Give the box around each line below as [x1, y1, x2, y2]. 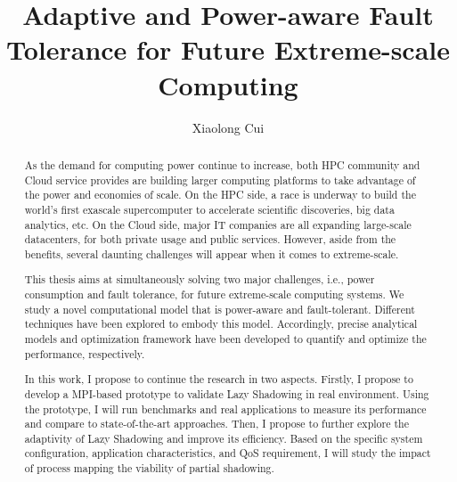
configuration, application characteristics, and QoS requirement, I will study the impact [24, 445, 431, 461]
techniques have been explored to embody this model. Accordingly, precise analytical [24, 316, 418, 331]
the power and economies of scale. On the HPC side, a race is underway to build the [24, 187, 416, 202]
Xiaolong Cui [192, 118, 265, 136]
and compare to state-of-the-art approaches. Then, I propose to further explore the [24, 416, 409, 431]
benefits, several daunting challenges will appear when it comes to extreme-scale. [24, 246, 399, 261]
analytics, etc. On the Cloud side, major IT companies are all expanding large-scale [24, 216, 412, 232]
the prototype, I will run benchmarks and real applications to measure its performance [24, 401, 427, 416]
